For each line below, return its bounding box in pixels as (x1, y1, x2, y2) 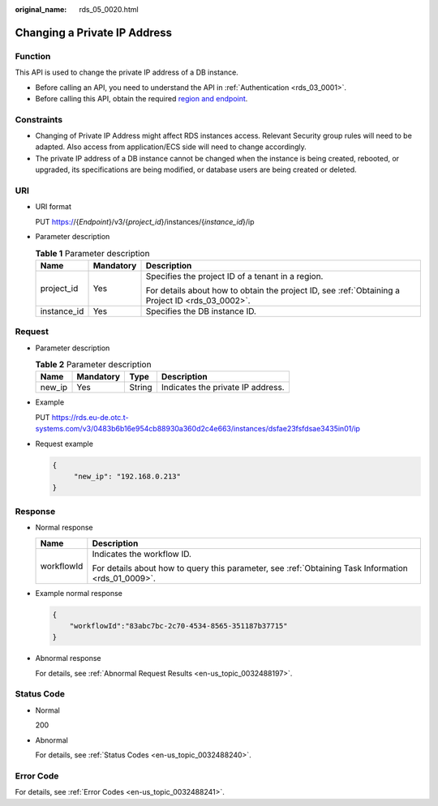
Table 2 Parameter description (35, 359, 152, 371)
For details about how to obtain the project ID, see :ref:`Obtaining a (145, 285, 401, 296)
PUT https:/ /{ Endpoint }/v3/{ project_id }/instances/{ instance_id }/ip (35, 217, 255, 226)
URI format (35, 202, 72, 212)
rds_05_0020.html (79, 5, 139, 14)
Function (15, 50, 51, 62)
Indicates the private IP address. (161, 382, 285, 393)
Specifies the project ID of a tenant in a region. (145, 270, 324, 281)
